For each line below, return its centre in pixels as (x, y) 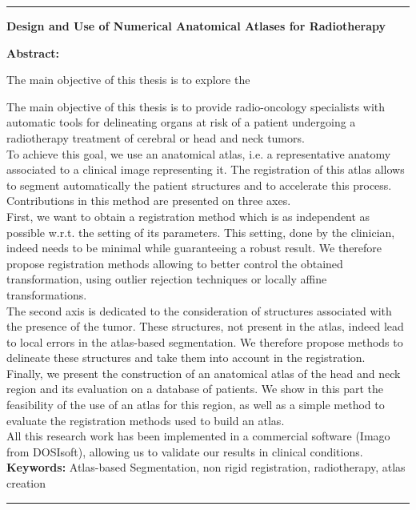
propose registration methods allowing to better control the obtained (175, 263)
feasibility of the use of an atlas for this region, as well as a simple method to (196, 405)
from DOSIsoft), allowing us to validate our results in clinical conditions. (185, 451)
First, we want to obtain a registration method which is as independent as (188, 216)
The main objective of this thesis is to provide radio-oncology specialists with (196, 106)
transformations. (47, 294)
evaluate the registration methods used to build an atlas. (146, 420)
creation (26, 483)
